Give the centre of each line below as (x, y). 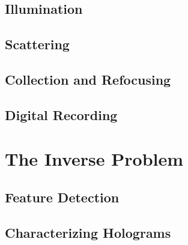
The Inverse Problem (94, 159)
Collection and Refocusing (88, 79)
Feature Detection (62, 197)
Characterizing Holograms (88, 232)
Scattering (37, 44)
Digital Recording (61, 114)
